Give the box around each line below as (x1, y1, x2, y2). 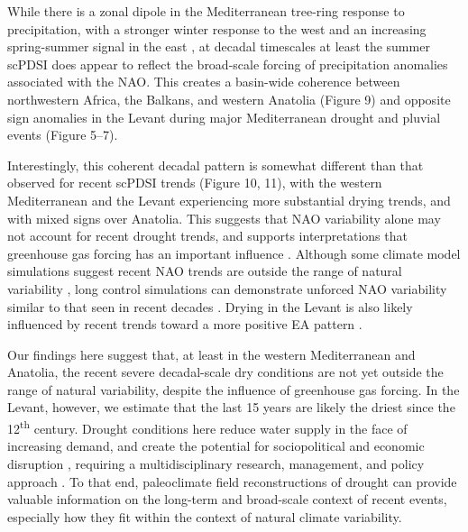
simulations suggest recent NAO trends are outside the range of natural (7, 261, 402, 280)
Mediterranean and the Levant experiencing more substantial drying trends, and (7, 190, 451, 209)
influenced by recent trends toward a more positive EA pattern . (7, 315, 362, 334)
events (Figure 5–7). (7, 125, 118, 144)
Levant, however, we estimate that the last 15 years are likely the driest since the (7, 398, 455, 417)
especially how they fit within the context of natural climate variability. (7, 507, 402, 526)
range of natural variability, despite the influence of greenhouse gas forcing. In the (7, 380, 460, 399)
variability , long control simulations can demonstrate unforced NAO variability (7, 279, 447, 298)
